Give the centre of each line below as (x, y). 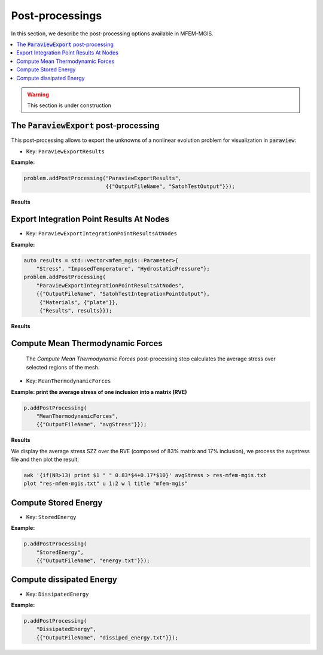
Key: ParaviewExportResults (65, 151)
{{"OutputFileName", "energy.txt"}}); (93, 561)
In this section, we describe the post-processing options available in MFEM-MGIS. (112, 34)
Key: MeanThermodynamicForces (68, 381)
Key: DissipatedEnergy (57, 594)
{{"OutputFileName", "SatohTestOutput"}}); (170, 187)
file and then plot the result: (45, 460)
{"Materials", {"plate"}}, (79, 302)
